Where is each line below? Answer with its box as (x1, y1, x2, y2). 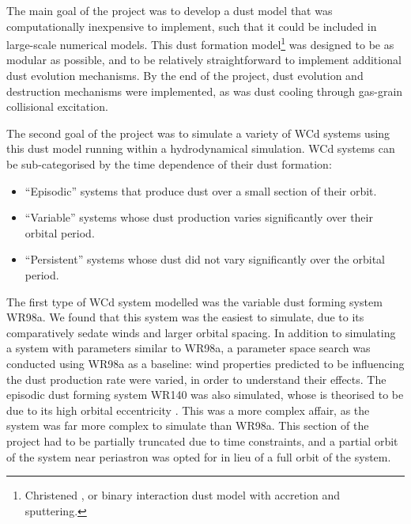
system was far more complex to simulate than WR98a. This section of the (6, 417, 369, 434)
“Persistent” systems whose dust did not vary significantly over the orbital (25, 251, 385, 268)
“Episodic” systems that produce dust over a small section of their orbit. (25, 182, 377, 199)
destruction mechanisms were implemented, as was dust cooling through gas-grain (6, 82, 403, 99)
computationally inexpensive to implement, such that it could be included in (6, 17, 377, 34)
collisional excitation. (6, 98, 108, 115)
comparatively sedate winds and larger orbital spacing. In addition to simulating (6, 324, 396, 340)
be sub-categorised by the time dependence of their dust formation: (6, 156, 332, 172)
